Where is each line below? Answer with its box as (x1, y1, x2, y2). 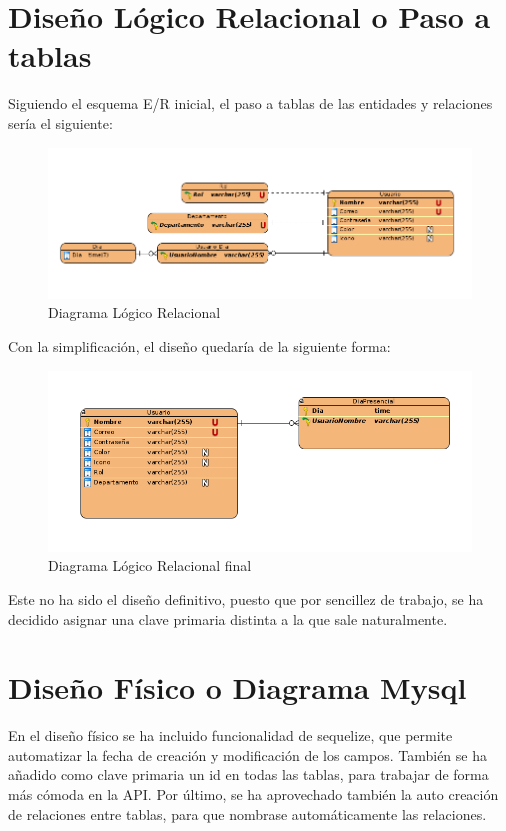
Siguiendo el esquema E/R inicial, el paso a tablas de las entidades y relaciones (8, 93, 493, 114)
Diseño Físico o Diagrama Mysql (8, 667, 467, 708)
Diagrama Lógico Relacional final (48, 555, 252, 576)
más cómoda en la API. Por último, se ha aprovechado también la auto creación (8, 784, 499, 805)
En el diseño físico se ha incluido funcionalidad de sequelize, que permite (8, 725, 453, 746)
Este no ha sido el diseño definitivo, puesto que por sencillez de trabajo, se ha (8, 588, 484, 609)
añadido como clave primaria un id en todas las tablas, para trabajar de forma (8, 764, 489, 785)
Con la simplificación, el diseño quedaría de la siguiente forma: (8, 335, 391, 356)
